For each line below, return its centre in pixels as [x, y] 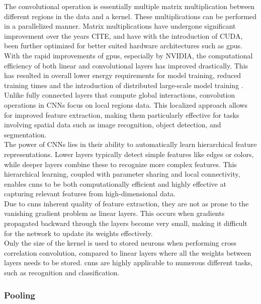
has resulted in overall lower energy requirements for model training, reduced [123, 75]
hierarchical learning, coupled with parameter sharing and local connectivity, [122, 174]
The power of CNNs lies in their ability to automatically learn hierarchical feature [130, 144]
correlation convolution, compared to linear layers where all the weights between [128, 252]
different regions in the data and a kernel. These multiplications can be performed [130, 16]
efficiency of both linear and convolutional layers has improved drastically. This [126, 65]
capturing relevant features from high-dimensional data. [90, 194]
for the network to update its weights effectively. [78, 233]
